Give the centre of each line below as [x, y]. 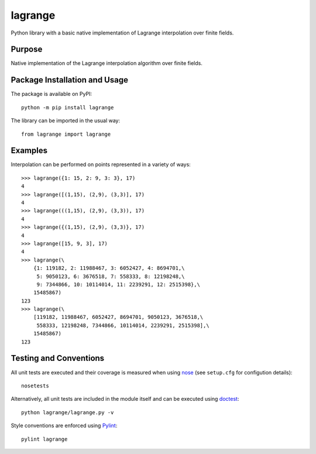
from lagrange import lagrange [66, 134]
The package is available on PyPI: [51, 94]
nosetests [35, 386]
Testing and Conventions [58, 358]
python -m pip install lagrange [68, 107]
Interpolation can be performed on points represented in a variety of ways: [101, 164]
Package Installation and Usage [70, 80]
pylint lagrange [44, 439]
